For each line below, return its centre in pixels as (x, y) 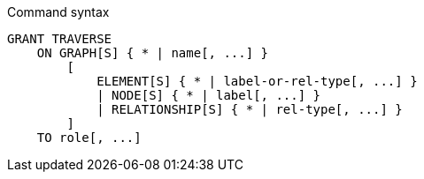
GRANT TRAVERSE (60, 39)
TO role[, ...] (89, 138)
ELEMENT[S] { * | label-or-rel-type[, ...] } (257, 81)
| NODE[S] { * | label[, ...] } (209, 95)
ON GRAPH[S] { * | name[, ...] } (153, 53)
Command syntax (58, 12)
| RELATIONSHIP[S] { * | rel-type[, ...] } (250, 109)
